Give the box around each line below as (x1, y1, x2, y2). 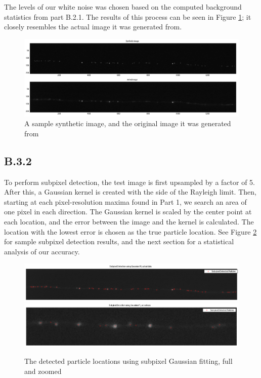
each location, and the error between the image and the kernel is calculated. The (4, 216, 254, 226)
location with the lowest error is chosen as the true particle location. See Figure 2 (4, 226, 257, 237)
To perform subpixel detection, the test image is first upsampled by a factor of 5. (4, 176, 255, 187)
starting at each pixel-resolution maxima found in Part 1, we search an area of (4, 196, 247, 207)
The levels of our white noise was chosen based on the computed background (4, 2, 242, 12)
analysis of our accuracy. (4, 246, 80, 256)
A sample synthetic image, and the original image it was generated (24, 118, 231, 129)
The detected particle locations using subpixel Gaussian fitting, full (24, 356, 233, 366)
